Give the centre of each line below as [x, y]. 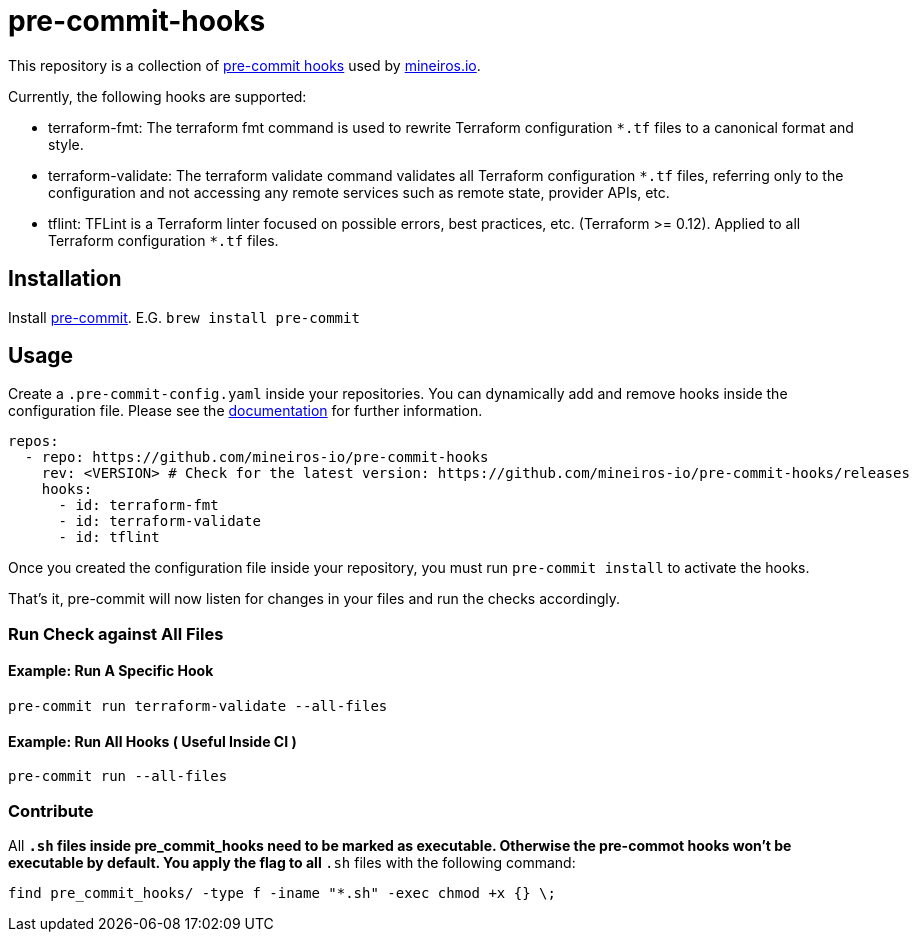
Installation [65, 279]
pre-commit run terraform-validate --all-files [198, 706]
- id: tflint [109, 537]
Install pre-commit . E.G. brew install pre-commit [184, 317]
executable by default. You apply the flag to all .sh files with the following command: [292, 862]
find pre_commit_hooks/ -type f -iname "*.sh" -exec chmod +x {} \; [282, 893]
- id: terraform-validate [159, 521]
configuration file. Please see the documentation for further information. [245, 411]
